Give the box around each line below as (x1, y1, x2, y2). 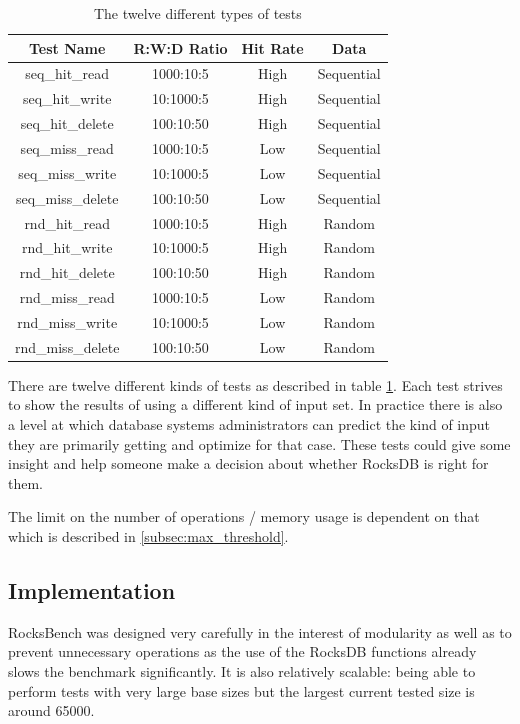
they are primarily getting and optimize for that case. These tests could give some (8, 433, 511, 454)
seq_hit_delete (20, 113, 114, 134)
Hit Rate (241, 37, 304, 58)
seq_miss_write (18, 162, 117, 183)
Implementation (8, 574, 176, 605)
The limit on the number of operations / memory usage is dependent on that (8, 506, 480, 527)
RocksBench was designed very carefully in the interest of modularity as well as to (8, 621, 512, 642)
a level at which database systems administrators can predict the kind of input (8, 414, 491, 434)
